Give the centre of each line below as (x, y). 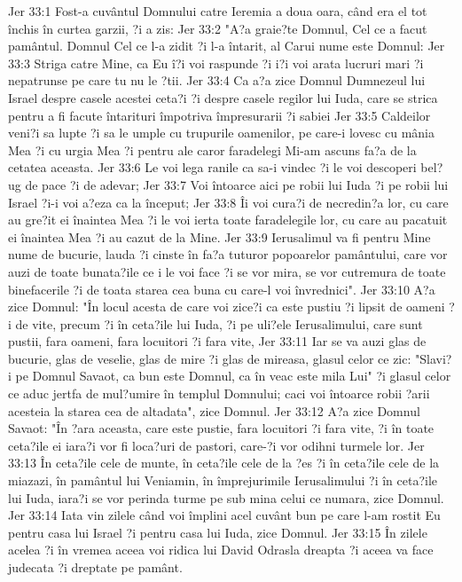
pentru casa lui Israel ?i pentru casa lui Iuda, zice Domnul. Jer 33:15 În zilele (218, 532)
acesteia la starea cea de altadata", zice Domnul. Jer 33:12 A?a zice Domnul (214, 410)
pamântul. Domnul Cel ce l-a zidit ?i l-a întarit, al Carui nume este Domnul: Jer (227, 46)
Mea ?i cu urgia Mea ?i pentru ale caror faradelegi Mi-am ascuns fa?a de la (212, 149)
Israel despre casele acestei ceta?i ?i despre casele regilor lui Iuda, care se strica (223, 97)
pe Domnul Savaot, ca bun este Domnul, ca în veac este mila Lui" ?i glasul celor (233, 376)
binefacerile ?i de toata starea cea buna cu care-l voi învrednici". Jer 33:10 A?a (222, 289)
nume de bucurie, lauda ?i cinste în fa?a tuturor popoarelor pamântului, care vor (228, 254)
